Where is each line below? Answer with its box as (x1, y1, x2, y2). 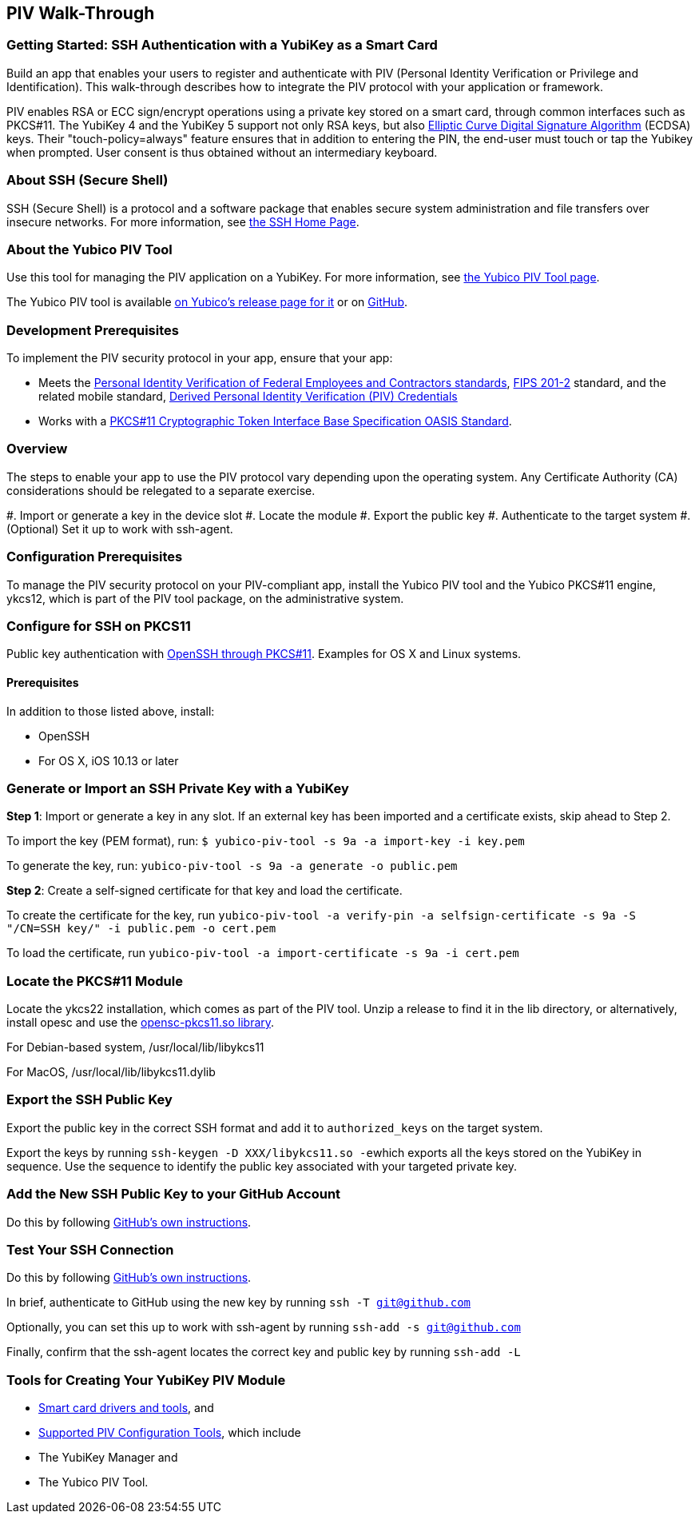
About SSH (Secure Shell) (6, 172, 169, 189)
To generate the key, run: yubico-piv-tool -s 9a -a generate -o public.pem (6, 859, 458, 873)
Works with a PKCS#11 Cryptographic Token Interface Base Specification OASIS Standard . (38, 414, 512, 429)
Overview (6, 441, 68, 457)
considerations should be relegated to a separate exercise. (6, 483, 316, 497)
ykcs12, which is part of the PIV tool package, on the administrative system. (6, 591, 404, 605)
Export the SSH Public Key (6, 1091, 173, 1108)
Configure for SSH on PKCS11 (6, 617, 191, 634)
